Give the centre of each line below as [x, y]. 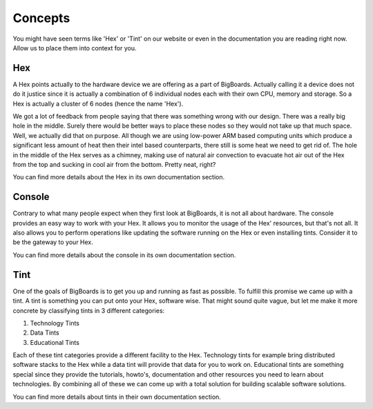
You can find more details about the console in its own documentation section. [124, 255]
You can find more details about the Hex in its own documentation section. [118, 177]
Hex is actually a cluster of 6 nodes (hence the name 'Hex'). [98, 103]
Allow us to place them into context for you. [75, 48]
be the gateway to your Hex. [53, 242]
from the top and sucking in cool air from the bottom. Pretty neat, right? [114, 164]
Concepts [41, 18]
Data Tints [45, 333]
